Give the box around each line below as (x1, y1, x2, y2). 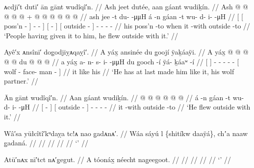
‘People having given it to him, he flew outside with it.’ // (4, 30, 178, 40)
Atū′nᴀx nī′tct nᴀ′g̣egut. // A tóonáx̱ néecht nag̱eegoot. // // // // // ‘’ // (4, 154, 231, 164)
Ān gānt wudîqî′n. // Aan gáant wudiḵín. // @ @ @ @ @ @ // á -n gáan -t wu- (4, 92, 244, 102)
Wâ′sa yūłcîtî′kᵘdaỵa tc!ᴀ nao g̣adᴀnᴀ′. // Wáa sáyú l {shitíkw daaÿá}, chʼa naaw (4, 128, 248, 138)
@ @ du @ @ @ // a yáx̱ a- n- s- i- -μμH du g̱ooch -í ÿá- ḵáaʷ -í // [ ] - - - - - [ (4, 56, 239, 66)
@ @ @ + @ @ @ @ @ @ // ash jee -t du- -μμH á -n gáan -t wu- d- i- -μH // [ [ (4, 11, 244, 21)
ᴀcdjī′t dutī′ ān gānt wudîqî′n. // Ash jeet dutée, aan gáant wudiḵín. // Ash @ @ (4, 1, 248, 11)
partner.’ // (4, 76, 38, 86)
